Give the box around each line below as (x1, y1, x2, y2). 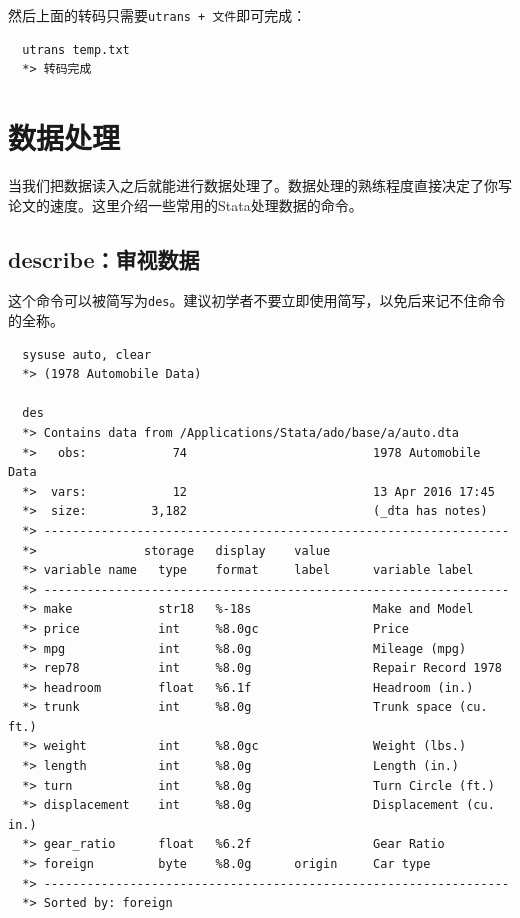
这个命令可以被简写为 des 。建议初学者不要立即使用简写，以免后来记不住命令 (8, 290, 506, 311)
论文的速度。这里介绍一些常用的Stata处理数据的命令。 (8, 194, 363, 215)
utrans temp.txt (22, 42, 130, 57)
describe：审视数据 (8, 243, 200, 274)
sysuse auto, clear (22, 347, 152, 362)
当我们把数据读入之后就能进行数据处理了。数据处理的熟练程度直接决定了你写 (8, 174, 512, 195)
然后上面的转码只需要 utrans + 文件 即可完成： (8, 5, 307, 25)
